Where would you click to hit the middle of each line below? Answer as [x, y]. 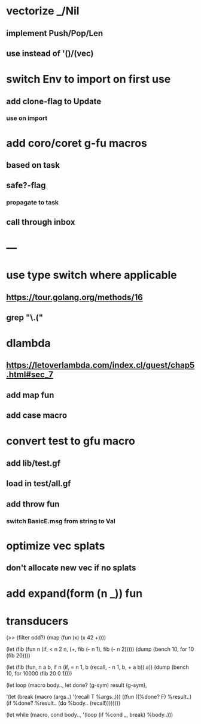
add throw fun [33, 504]
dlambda [28, 343]
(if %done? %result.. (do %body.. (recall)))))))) [63, 703]
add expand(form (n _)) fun [74, 594]
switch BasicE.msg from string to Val [61, 521]
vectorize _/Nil [43, 11]
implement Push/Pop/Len [55, 33]
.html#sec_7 [30, 375]
